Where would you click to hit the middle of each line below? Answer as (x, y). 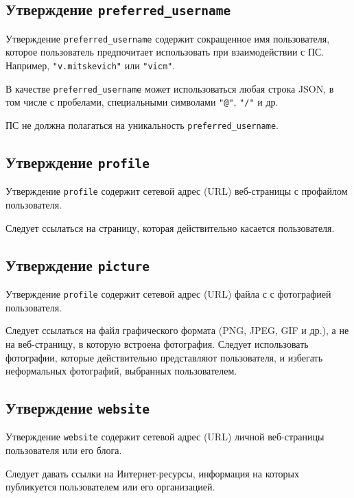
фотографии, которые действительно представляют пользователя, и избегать (164, 357)
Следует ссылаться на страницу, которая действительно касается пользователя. (170, 227)
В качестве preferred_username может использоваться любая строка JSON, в (170, 88)
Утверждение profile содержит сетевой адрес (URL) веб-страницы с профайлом (177, 191)
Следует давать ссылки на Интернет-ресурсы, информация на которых (152, 473)
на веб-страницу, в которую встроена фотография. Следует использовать (157, 343)
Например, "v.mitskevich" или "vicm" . (91, 66)
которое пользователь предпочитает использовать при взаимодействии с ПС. (165, 52)
